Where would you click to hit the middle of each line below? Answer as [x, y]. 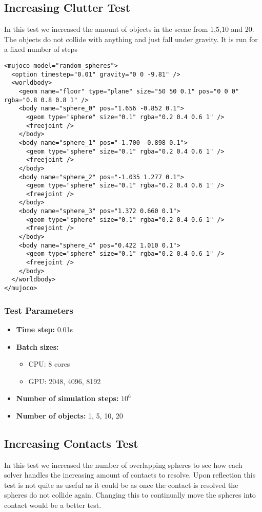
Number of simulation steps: [67, 398]
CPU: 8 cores [49, 364]
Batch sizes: [37, 346]
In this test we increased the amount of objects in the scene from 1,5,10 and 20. [129, 29]
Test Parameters [39, 310]
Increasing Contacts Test [71, 443]
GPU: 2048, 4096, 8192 [65, 381]
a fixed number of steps [41, 49]
